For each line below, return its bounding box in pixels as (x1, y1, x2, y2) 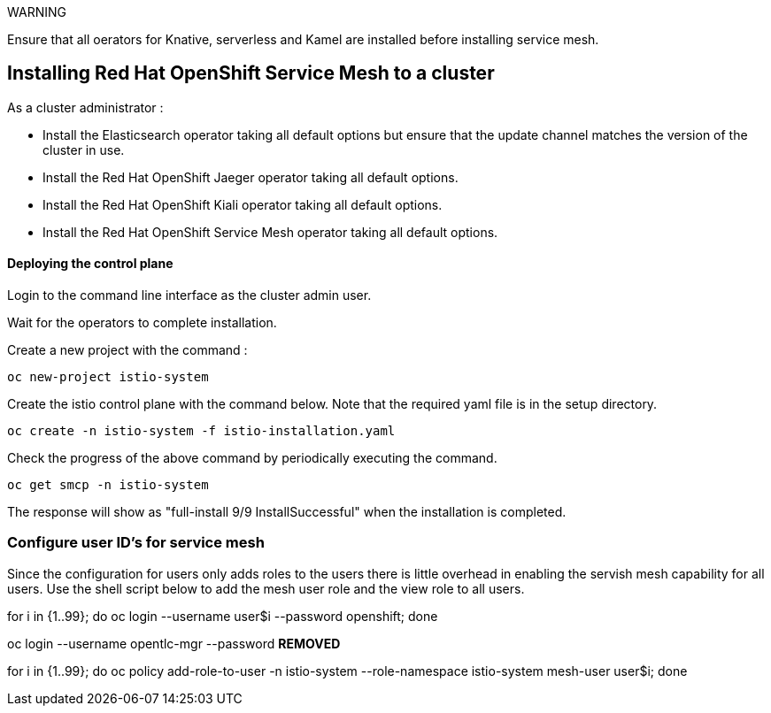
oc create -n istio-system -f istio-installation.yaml (7, 424, 396, 439)
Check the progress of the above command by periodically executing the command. (7, 450, 497, 466)
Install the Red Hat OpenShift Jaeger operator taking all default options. (42, 169, 459, 185)
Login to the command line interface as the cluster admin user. (7, 287, 372, 303)
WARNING (7, 4, 66, 19)
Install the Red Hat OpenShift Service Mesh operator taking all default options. (42, 224, 498, 240)
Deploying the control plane (7, 256, 173, 272)
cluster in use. (42, 142, 125, 157)
